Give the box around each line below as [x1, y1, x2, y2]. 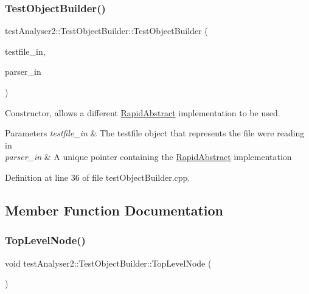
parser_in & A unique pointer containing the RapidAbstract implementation [5, 150, 292, 163]
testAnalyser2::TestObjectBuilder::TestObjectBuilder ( [5, 24, 208, 37]
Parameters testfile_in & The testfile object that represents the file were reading [5, 127, 305, 139]
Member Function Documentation [5, 200, 224, 219]
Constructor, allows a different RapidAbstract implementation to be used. [5, 106, 280, 119]
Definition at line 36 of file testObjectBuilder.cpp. [5, 170, 190, 183]
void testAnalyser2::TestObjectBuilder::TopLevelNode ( [5, 256, 212, 269]
